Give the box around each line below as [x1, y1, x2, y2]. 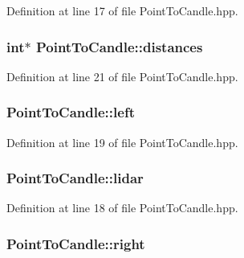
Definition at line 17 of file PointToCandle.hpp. [6, 2, 238, 18]
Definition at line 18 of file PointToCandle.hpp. [6, 199, 238, 216]
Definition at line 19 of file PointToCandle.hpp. [6, 133, 238, 150]
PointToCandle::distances [35, 36, 203, 56]
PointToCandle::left [6, 102, 135, 122]
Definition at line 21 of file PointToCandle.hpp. [6, 68, 238, 84]
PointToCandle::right [6, 233, 145, 253]
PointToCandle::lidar [6, 168, 144, 188]
